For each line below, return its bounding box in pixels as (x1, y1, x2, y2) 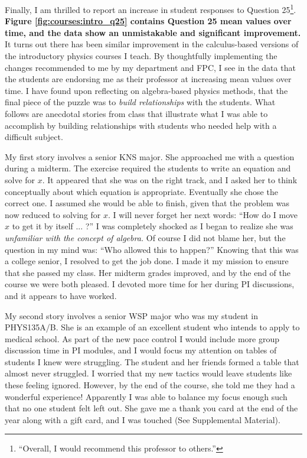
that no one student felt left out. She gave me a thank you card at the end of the (5, 402, 298, 414)
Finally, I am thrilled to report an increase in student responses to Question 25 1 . (5, 2, 296, 15)
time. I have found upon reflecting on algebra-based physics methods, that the (5, 84, 288, 96)
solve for (5, 173, 35, 186)
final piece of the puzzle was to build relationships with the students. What (5, 96, 276, 108)
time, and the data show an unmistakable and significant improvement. (5, 26, 301, 38)
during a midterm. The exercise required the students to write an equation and (5, 162, 291, 174)
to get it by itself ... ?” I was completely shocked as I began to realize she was (12, 220, 293, 232)
